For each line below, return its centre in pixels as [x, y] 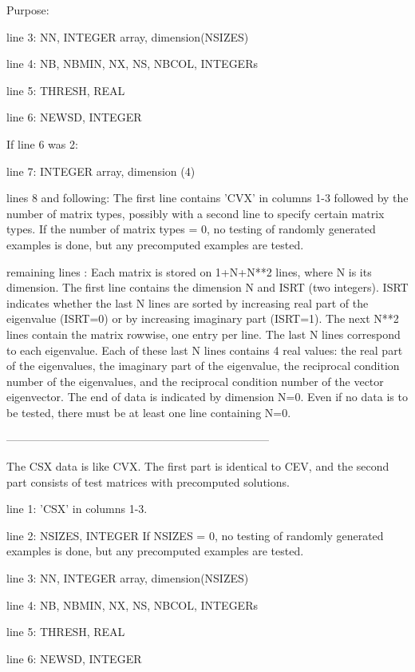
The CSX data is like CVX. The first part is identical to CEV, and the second [198, 466]
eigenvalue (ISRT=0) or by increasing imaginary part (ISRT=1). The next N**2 [203, 318]
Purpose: [28, 10]
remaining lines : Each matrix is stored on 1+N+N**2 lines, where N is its [189, 271]
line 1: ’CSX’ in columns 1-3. [77, 509]
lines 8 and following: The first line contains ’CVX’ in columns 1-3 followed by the [207, 198]
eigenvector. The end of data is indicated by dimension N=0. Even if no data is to [207, 397]
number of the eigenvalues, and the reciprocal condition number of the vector [195, 381]
